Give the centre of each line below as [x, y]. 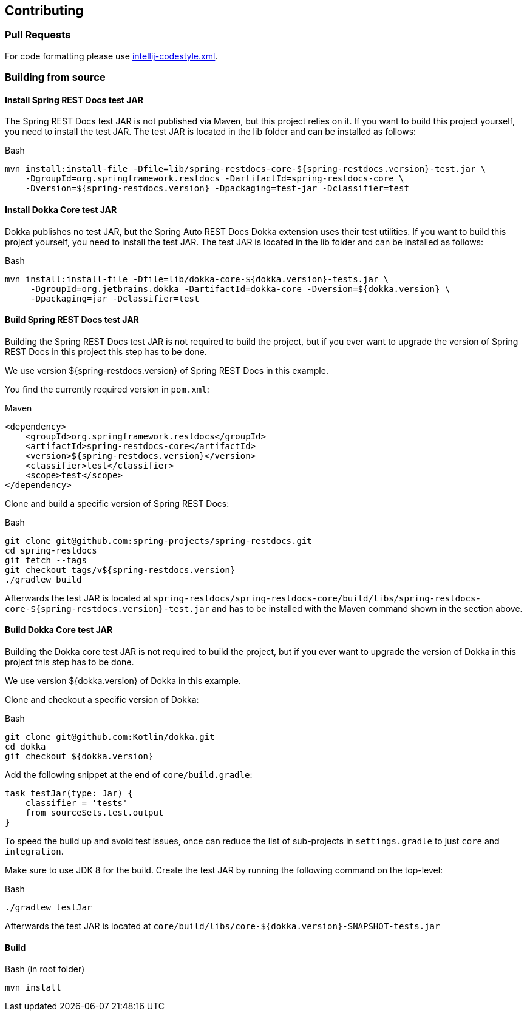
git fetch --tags [46, 560]
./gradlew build [43, 579]
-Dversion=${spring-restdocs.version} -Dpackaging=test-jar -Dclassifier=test [217, 188]
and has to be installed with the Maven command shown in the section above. [367, 608]
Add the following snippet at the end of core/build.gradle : [129, 775]
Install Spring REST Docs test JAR [74, 100]
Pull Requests [38, 35]
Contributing [44, 11]
